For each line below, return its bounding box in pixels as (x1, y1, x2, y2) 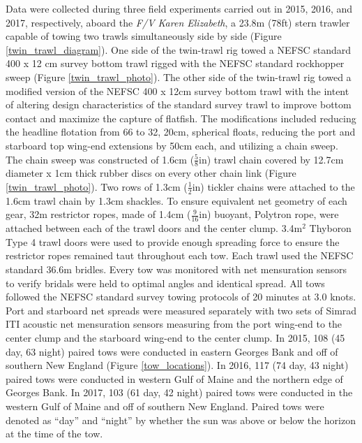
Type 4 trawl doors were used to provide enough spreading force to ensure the (6, 234, 340, 249)
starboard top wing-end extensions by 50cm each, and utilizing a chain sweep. (6, 138, 338, 152)
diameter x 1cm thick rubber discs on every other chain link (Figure (6, 166, 296, 180)
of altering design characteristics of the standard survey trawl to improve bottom (6, 97, 352, 112)
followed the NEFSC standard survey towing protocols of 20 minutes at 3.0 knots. (6, 289, 356, 304)
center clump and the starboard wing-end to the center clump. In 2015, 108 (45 (6, 330, 345, 344)
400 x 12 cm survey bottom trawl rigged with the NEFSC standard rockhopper (6, 56, 345, 71)
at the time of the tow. (6, 426, 103, 441)
